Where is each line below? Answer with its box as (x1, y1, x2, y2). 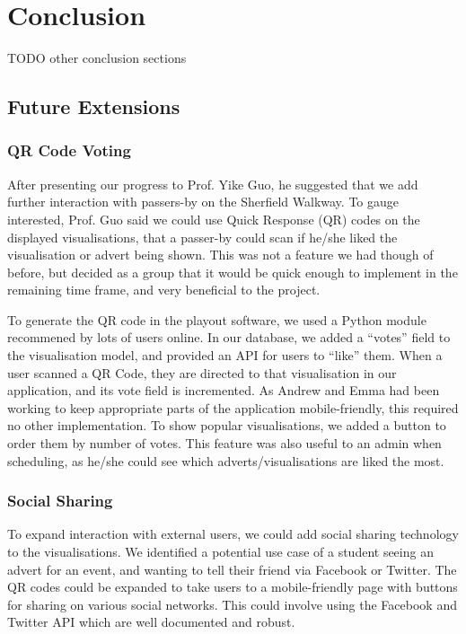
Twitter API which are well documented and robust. (7, 612, 295, 631)
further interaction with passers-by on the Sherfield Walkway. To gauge (7, 192, 400, 211)
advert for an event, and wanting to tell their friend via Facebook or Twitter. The (7, 559, 457, 578)
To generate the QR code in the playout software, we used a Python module (7, 310, 426, 329)
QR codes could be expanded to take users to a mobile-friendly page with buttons (7, 577, 458, 596)
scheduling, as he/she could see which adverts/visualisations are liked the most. (7, 451, 444, 470)
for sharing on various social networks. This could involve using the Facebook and (7, 594, 457, 613)
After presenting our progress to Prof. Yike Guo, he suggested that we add (7, 174, 418, 193)
